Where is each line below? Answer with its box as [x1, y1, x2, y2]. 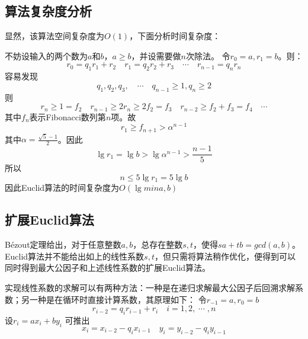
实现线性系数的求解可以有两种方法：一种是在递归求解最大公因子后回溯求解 [5, 281, 295, 293]
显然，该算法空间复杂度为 [5, 30, 104, 42]
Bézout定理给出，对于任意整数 [5, 238, 121, 251]
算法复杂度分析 [5, 2, 92, 20]
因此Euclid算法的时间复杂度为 [5, 181, 120, 194]
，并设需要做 [131, 49, 181, 62]
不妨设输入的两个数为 [5, 49, 88, 62]
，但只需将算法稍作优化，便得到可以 [154, 250, 296, 262]
